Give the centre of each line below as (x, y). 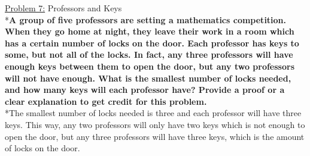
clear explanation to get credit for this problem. (106, 101)
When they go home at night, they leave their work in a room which (150, 31)
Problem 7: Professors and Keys (63, 8)
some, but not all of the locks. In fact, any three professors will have (149, 54)
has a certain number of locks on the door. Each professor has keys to (152, 43)
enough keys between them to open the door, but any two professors (150, 66)
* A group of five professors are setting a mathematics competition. (146, 19)
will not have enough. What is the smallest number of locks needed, (148, 78)
